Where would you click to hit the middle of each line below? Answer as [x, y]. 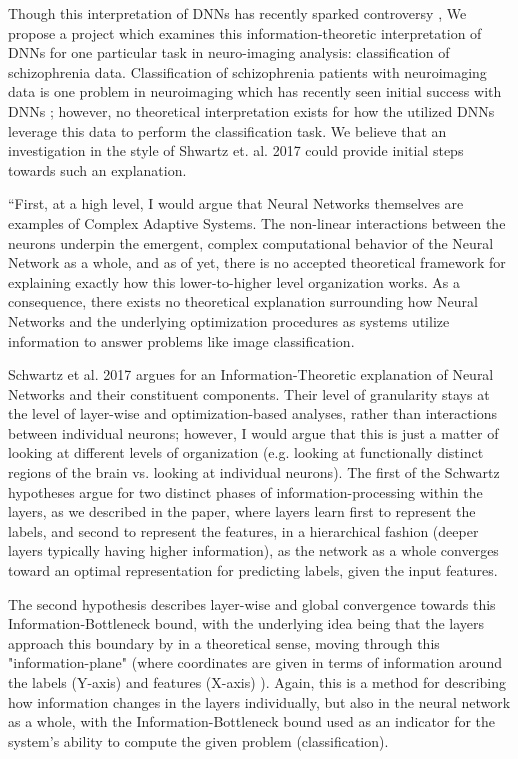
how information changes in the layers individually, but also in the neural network [259, 701]
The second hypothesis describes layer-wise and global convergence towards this [252, 603]
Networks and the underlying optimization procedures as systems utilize [229, 320]
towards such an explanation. [97, 169]
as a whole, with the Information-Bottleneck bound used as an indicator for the [252, 721]
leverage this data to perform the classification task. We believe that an [227, 130]
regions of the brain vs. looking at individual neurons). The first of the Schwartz [254, 472]
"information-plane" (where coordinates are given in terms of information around [255, 662]
